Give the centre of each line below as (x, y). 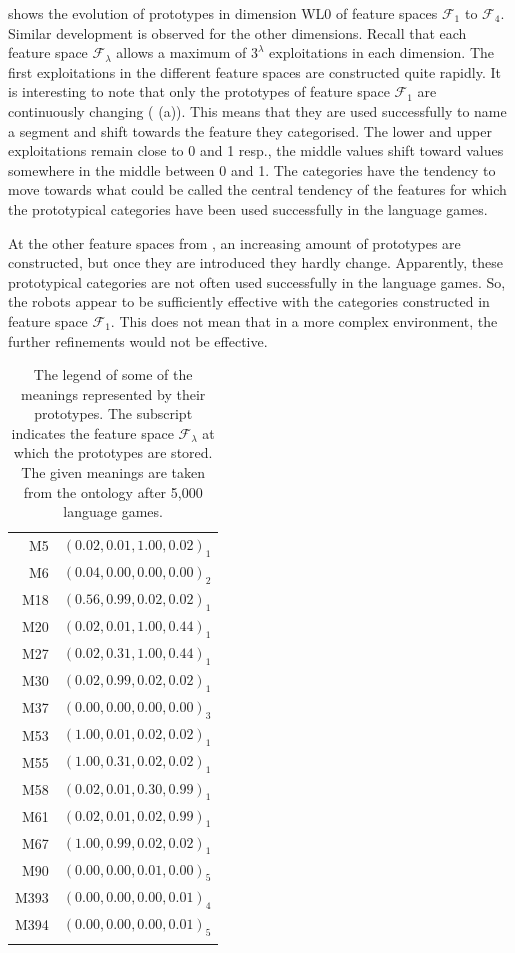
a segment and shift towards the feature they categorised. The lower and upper (250, 130)
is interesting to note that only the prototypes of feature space (199, 91)
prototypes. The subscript (113, 413)
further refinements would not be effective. (138, 340)
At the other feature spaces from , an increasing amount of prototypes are (234, 242)
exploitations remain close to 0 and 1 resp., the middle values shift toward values (256, 150)
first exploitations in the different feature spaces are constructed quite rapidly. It (254, 71)
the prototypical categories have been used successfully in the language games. (248, 208)
